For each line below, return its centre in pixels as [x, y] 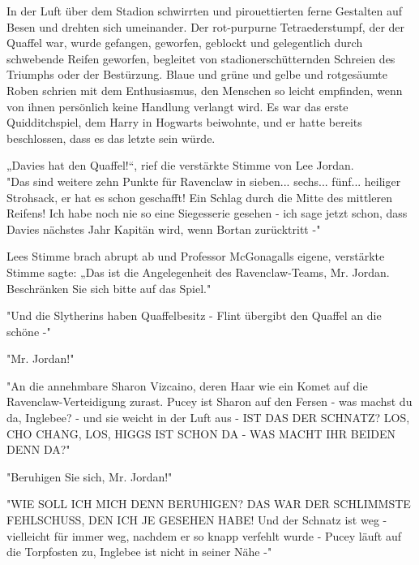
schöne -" [29, 331]
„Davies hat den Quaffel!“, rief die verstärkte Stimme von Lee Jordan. [180, 165]
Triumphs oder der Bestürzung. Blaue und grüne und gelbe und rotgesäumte [197, 74]
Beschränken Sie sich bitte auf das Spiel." [109, 288]
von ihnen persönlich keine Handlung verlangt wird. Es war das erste [177, 106]
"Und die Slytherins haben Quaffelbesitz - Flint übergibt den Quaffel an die [194, 315]
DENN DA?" [38, 449]
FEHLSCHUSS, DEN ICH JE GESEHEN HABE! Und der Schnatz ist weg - [197, 520]
